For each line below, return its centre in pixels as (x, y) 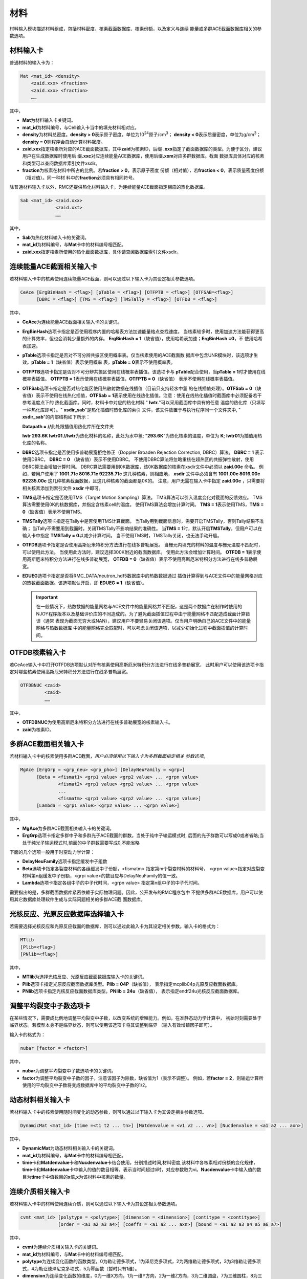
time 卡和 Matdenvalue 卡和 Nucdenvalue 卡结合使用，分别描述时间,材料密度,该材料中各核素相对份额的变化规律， (140, 1162)
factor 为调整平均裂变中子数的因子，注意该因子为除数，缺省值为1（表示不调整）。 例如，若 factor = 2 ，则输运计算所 (143, 1078)
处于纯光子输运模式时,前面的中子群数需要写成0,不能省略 (81, 843)
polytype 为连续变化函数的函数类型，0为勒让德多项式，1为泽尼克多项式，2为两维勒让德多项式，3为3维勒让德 (137, 1262)
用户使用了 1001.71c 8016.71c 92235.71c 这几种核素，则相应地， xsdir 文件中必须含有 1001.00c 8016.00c (148, 474)
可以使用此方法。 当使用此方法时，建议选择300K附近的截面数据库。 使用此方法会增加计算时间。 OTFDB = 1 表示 (139, 552)
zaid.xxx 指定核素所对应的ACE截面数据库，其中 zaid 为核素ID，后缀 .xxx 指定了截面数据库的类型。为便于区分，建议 (142, 149)
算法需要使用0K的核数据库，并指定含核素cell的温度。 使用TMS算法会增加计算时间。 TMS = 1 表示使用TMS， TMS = (143, 504)
